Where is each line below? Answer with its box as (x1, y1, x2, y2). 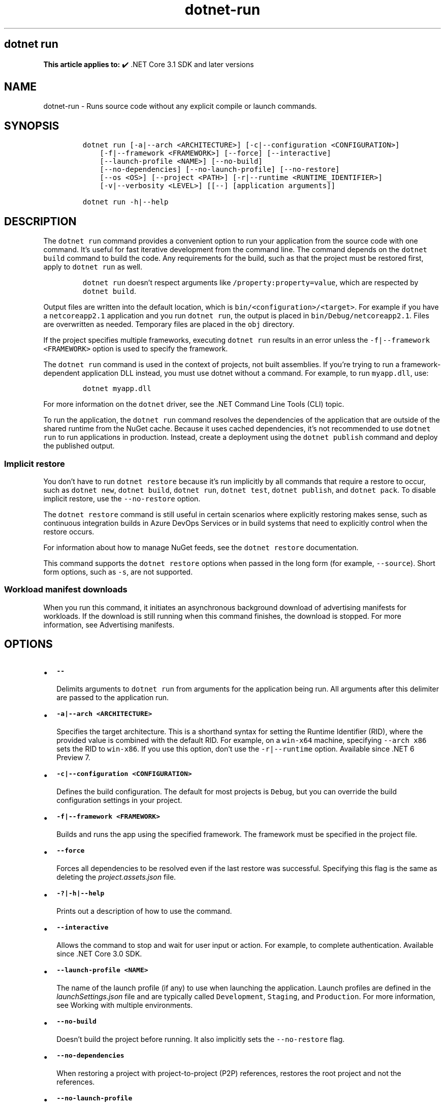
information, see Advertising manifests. (43, 620, 175, 629)
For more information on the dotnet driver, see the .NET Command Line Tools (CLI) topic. (43, 400, 344, 409)
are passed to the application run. (56, 693, 169, 702)
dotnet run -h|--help (82, 198, 169, 206)
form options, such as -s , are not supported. (43, 567, 193, 576)
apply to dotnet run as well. (43, 262, 143, 272)
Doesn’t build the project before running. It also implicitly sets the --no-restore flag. (56, 1035, 345, 1044)
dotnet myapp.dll (82, 384, 151, 393)
